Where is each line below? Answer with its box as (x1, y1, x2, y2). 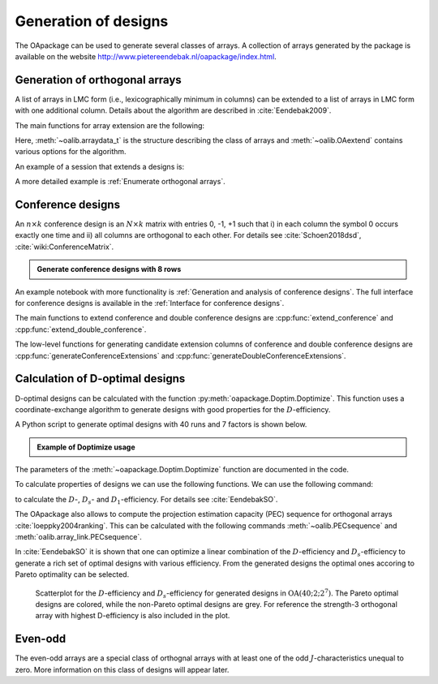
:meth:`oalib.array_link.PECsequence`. (15, 532, 142, 542)
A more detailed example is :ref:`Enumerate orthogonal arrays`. (15, 177, 226, 187)
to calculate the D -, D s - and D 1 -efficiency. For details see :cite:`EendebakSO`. (15, 494, 278, 506)
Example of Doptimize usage (36, 442, 135, 452)
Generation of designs (15, 12, 169, 30)
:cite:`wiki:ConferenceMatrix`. (15, 242, 114, 252)
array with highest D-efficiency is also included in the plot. (35, 611, 230, 621)
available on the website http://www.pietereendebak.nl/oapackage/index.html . (15, 51, 277, 61)
